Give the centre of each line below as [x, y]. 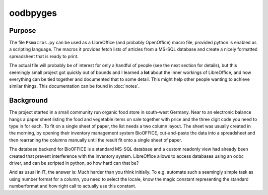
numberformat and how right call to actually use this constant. [73, 186]
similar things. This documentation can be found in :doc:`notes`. [74, 86]
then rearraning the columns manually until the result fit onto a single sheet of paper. [96, 140]
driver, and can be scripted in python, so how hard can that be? [74, 163]
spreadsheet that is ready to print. [44, 56]
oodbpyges [33, 13]
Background [29, 100]
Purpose [23, 31]
